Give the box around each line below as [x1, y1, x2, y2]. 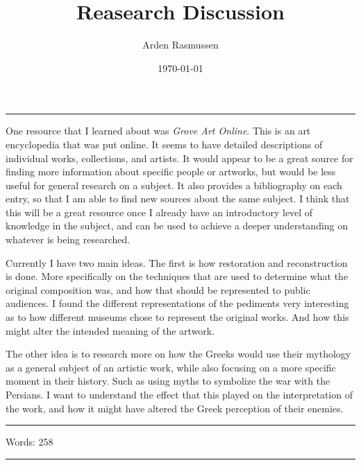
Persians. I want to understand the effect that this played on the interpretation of [6, 387, 353, 401]
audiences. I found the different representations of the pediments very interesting [6, 296, 349, 310]
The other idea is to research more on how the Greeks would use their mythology [6, 346, 351, 361]
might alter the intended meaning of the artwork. [6, 323, 215, 337]
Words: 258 [6, 435, 53, 449]
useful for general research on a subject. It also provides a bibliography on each [6, 177, 342, 192]
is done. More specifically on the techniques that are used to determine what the [6, 269, 349, 283]
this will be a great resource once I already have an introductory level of [6, 204, 313, 219]
